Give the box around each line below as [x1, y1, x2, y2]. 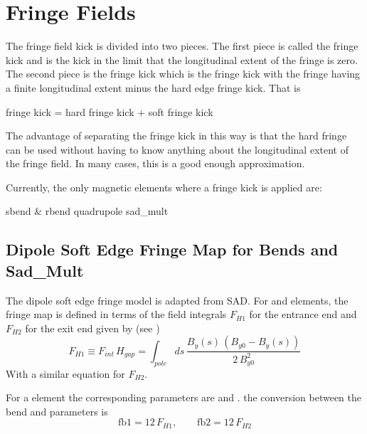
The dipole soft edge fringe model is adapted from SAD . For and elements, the [6, 292, 349, 307]
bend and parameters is [6, 403, 108, 418]
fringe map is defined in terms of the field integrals [6, 307, 227, 322]
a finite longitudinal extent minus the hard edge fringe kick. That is [6, 80, 301, 95]
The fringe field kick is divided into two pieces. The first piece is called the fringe [6, 38, 358, 53]
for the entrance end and [249, 307, 357, 322]
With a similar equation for [6, 366, 125, 381]
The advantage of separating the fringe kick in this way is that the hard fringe [6, 128, 347, 143]
